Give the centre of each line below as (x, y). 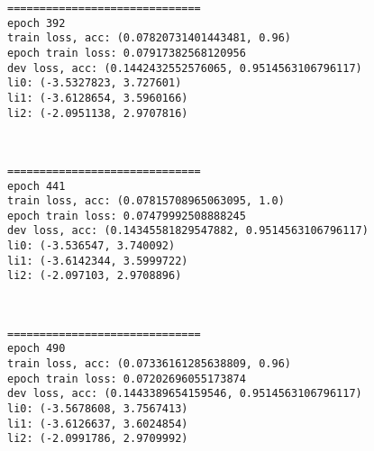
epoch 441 (36, 186)
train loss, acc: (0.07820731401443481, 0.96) (149, 38)
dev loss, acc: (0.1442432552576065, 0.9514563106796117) (185, 68)
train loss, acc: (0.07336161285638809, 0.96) (149, 364)
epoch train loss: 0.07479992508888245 (127, 216)
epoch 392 (36, 23)
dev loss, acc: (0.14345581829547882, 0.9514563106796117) (188, 231)
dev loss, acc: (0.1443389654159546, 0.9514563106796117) (185, 394)
